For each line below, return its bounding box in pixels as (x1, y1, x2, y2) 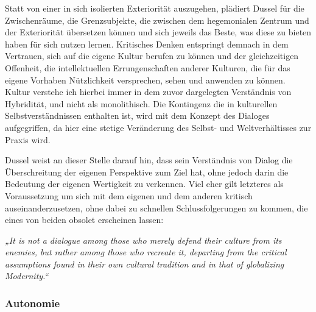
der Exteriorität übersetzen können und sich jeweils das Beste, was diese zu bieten (5, 26, 312, 38)
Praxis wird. (5, 133, 51, 146)
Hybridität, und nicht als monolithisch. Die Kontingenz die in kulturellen (5, 97, 278, 110)
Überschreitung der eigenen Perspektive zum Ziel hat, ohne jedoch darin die (5, 165, 289, 178)
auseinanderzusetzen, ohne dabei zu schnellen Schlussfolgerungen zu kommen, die (5, 201, 308, 214)
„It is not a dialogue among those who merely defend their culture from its (5, 233, 282, 246)
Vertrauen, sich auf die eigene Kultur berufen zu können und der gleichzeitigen (5, 49, 299, 62)
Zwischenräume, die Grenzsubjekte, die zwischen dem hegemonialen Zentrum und (5, 13, 309, 26)
